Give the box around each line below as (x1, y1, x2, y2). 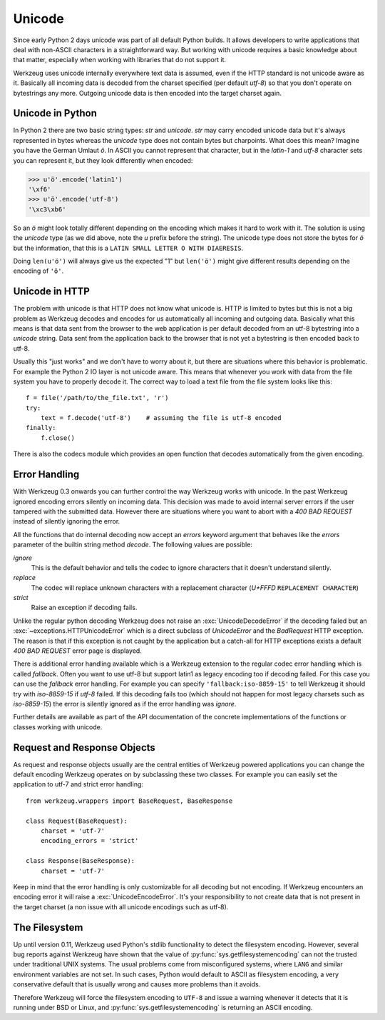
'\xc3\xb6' (28, 205, 66, 214)
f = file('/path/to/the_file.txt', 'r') (26, 394, 169, 402)
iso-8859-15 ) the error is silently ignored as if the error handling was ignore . (13, 699, 237, 708)
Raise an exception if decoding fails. (31, 604, 138, 612)
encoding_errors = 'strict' (40, 836, 139, 845)
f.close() (40, 434, 75, 442)
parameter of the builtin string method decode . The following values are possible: (13, 540, 253, 549)
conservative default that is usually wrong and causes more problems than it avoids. (13, 980, 261, 989)
